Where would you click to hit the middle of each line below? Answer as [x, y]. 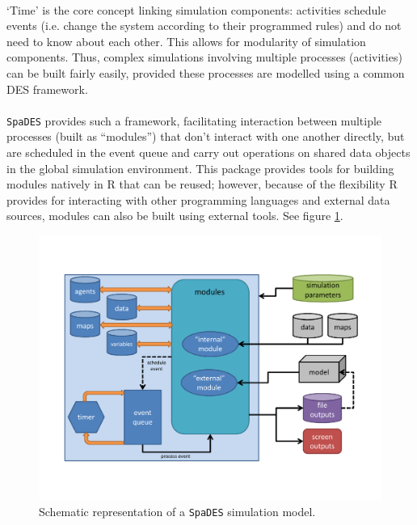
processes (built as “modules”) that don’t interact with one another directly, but [206, 136]
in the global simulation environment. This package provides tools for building [200, 168]
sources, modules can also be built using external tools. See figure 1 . [175, 216]
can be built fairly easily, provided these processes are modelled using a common [206, 72]
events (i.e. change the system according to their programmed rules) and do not [204, 25]
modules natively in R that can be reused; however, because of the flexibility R [202, 184]
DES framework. [47, 89]
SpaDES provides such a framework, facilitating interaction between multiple [194, 120]
